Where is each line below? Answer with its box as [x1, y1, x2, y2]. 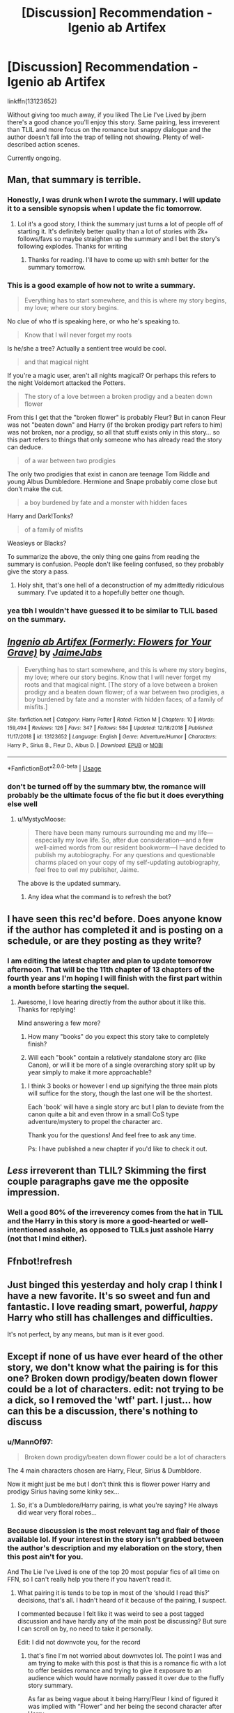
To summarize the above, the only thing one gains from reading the [7, 552, 200, 560]
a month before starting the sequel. [7, 982, 130, 991]
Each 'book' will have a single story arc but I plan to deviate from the [27, 1102, 224, 1111]
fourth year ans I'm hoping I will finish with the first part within [7, 973, 223, 983]
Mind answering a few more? [17, 1019, 101, 1027]
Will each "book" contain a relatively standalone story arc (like [27, 1053, 207, 1061]
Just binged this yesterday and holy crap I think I [7, 1279, 223, 1291]
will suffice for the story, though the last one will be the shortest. [27, 1088, 212, 1098]
